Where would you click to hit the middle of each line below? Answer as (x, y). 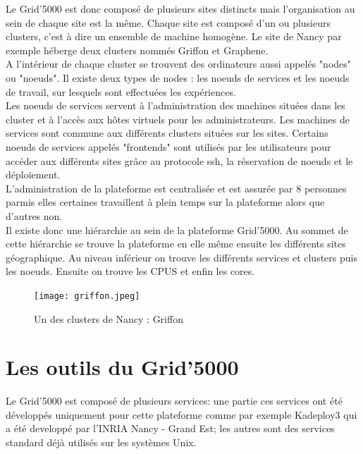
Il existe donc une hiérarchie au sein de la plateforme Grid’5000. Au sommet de (177, 229)
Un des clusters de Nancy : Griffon (109, 318)
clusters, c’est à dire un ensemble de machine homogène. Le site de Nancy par (174, 36)
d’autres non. (34, 215)
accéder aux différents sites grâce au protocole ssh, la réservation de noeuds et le (179, 160)
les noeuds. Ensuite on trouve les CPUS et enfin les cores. (130, 271)
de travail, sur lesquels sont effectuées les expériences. (121, 91)
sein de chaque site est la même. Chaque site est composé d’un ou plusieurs (168, 22)
